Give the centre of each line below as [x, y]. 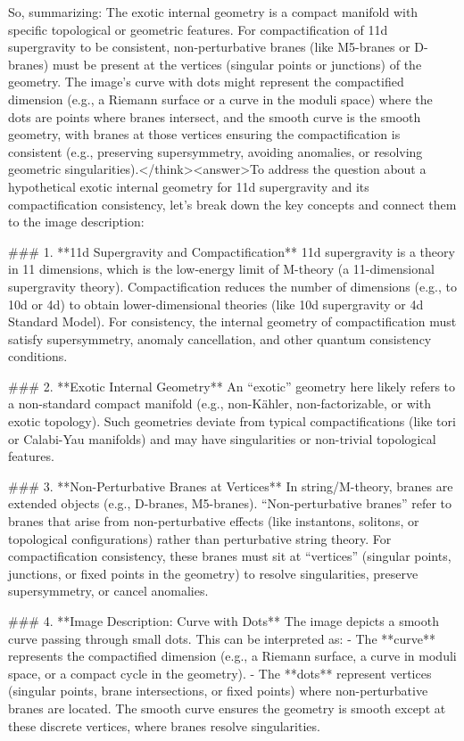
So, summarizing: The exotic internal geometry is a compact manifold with [213, 12]
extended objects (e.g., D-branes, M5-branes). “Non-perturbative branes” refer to [230, 503]
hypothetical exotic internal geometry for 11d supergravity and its [189, 186]
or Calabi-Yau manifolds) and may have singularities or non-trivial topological [222, 438]
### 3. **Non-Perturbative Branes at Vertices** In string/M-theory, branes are [231, 486]
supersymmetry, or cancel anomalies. [108, 591]
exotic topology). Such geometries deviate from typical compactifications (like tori [232, 421]
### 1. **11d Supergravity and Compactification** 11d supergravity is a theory [232, 251]
